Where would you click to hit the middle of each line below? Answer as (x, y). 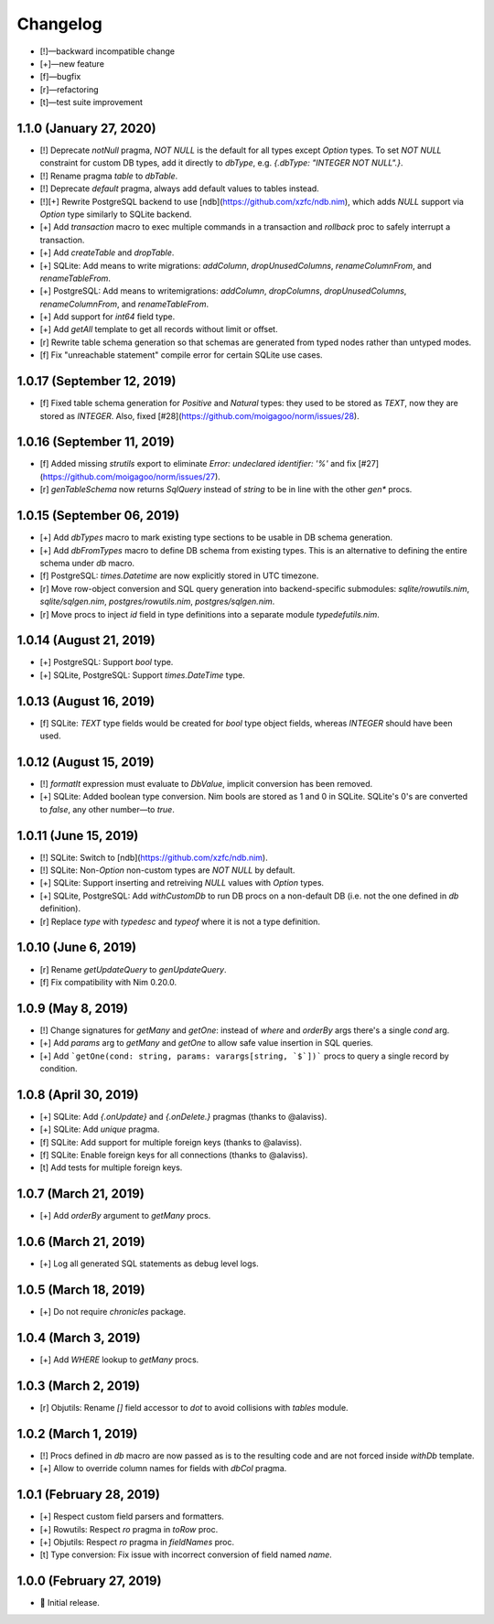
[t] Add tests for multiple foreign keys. (111, 1167)
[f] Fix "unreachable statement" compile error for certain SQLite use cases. (182, 355)
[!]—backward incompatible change (107, 51)
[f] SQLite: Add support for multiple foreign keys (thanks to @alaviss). (171, 1142)
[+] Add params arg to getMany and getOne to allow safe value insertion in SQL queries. (207, 1043)
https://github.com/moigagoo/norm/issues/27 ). (132, 477)
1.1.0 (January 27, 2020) (86, 128)
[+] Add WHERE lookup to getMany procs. (119, 1360)
